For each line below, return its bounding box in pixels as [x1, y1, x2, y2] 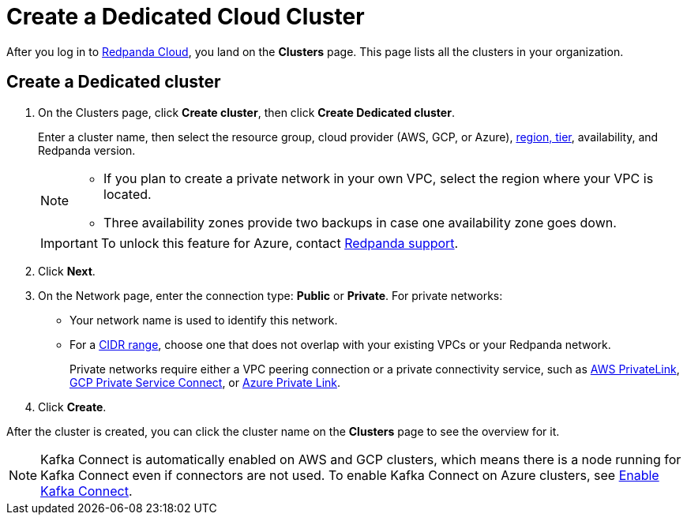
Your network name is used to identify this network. [69, 313, 338, 327]
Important [40, 234, 98, 251]
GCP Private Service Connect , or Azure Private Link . [69, 375, 341, 389]
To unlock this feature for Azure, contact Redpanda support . [100, 234, 459, 251]
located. [103, 186, 152, 202]
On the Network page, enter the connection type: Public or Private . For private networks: [38, 288, 503, 302]
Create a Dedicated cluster [6, 72, 221, 92]
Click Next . [38, 264, 96, 278]
